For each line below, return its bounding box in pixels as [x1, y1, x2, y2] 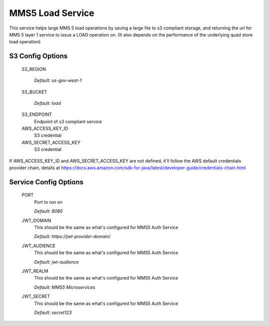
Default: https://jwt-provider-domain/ [34, 234, 111, 240]
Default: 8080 [34, 208, 63, 214]
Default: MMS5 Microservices [34, 284, 96, 290]
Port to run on [34, 199, 63, 205]
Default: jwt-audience [34, 259, 79, 265]
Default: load [34, 100, 61, 106]
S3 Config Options [9, 52, 68, 60]
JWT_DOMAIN [21, 217, 52, 223]
